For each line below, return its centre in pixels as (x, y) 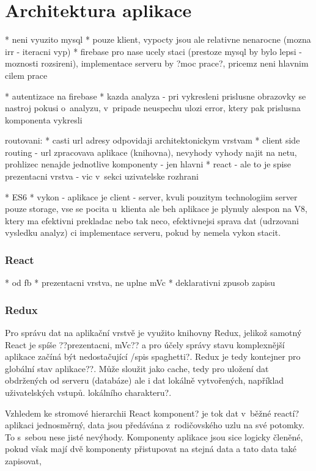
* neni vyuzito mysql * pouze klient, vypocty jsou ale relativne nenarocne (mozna (158, 39)
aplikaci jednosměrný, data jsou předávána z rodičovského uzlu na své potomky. (155, 425)
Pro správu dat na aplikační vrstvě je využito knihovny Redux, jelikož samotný (153, 333)
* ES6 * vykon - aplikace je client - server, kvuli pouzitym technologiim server (151, 196)
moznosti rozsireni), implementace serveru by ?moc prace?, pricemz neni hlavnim (157, 63)
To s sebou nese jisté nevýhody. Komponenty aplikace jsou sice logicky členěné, (154, 436)
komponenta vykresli (44, 119)
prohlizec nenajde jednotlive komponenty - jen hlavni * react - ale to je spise (148, 164)
